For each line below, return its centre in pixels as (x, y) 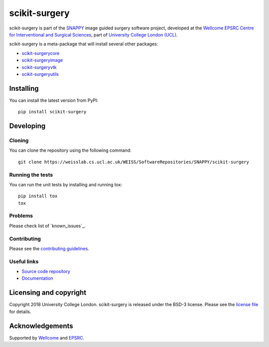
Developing (27, 126)
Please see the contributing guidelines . (49, 248)
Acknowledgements (41, 326)
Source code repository (46, 272)
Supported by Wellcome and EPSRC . (47, 338)
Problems (21, 216)
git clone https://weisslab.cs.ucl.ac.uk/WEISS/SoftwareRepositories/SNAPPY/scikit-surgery (134, 162)
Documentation (37, 278)
